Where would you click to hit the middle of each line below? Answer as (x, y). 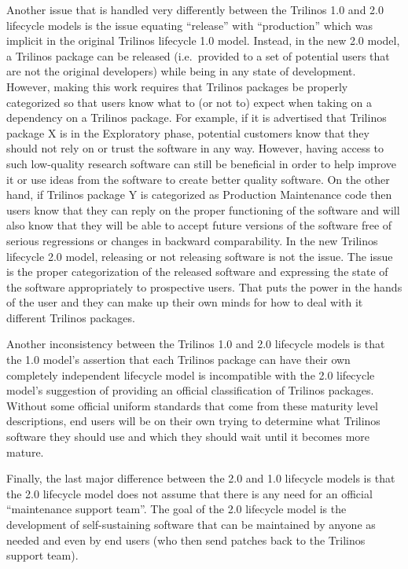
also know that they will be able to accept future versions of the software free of (199, 225)
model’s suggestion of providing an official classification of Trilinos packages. (190, 390)
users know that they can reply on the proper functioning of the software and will (203, 209)
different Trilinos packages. (71, 317)
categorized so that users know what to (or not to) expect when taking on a (189, 102)
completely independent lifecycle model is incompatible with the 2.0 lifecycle (191, 374)
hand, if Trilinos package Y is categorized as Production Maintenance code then (199, 195)
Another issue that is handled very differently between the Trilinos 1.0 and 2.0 (195, 9)
